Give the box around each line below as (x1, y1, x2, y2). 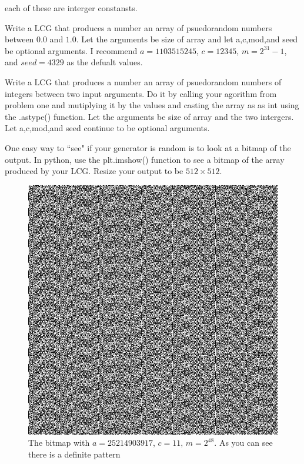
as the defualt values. (66, 56, 143, 68)
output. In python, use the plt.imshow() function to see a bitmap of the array (5, 153, 285, 165)
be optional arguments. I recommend (5, 44, 138, 56)
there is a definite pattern (28, 448, 121, 460)
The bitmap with (28, 436, 90, 449)
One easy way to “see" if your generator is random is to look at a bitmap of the (5, 141, 291, 153)
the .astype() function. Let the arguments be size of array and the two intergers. (5, 110, 294, 122)
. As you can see (214, 436, 273, 449)
